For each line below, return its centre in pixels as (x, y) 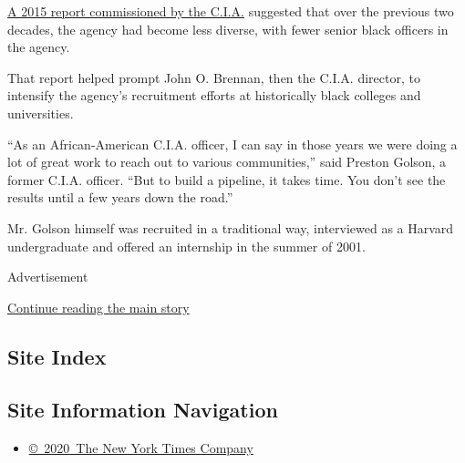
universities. (41, 113)
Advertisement (48, 277)
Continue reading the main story (98, 307)
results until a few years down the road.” (120, 197)
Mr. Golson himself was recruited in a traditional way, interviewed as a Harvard (231, 227)
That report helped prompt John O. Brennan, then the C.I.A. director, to (214, 77)
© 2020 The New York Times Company (141, 448)
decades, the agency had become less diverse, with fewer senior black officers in (228, 29)
